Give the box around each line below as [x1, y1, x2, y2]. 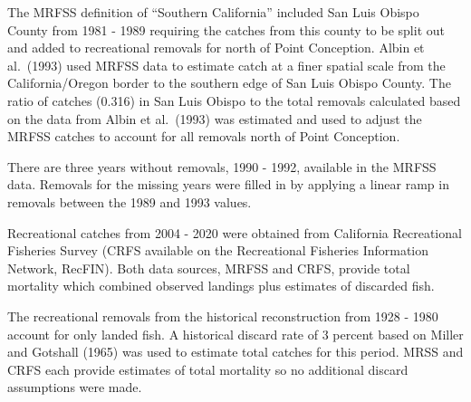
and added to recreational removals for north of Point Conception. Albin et [7, 38, 425, 57]
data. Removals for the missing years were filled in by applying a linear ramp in [7, 175, 449, 194]
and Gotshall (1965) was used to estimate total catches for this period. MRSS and [7, 342, 464, 361]
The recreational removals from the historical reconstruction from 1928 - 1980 [7, 306, 438, 325]
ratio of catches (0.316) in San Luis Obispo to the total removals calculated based [7, 91, 461, 110]
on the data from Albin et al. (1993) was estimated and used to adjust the [7, 109, 422, 128]
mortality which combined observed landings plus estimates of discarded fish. [7, 276, 435, 295]
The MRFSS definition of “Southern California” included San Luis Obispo [7, 3, 419, 21]
